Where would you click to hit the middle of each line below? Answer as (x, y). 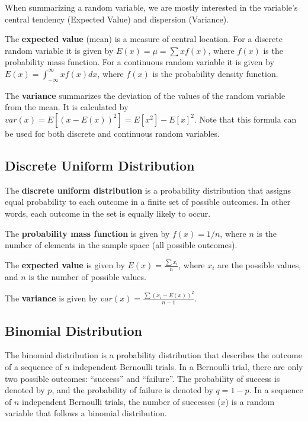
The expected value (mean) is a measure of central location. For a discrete (144, 39)
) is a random (250, 401)
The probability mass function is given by (87, 233)
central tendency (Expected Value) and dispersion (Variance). (117, 19)
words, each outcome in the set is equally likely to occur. (108, 213)
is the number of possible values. (87, 276)
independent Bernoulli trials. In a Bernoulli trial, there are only (188, 366)
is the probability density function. (215, 73)
